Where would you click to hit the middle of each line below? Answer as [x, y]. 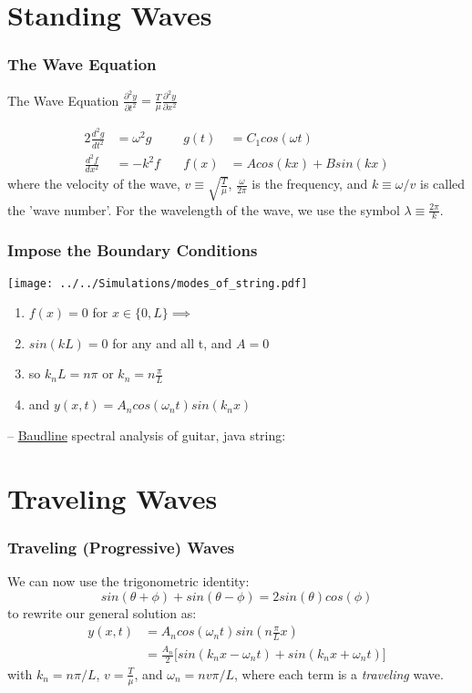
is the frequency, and [310, 184]
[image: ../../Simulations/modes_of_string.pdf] [158, 283]
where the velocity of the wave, [94, 184]
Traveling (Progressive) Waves [121, 547]
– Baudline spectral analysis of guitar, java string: [147, 434]
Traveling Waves [113, 497]
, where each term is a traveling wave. [339, 673]
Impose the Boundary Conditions [133, 250]
